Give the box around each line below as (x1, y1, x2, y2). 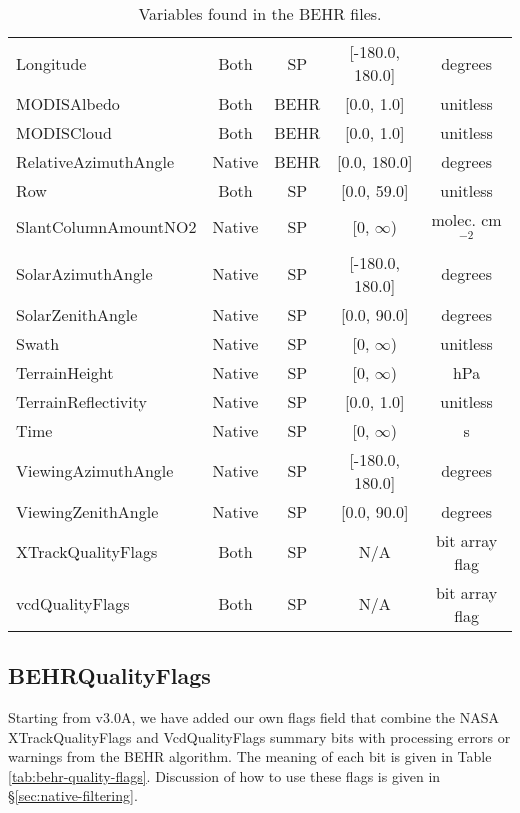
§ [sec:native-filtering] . (8, 785, 138, 806)
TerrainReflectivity (16, 389, 147, 413)
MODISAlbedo (16, 92, 120, 115)
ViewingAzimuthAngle (16, 459, 174, 483)
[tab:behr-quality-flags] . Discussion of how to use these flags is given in (8, 765, 441, 786)
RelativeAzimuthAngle (16, 150, 175, 173)
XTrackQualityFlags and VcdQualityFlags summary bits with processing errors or (8, 726, 511, 747)
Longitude (16, 51, 87, 75)
